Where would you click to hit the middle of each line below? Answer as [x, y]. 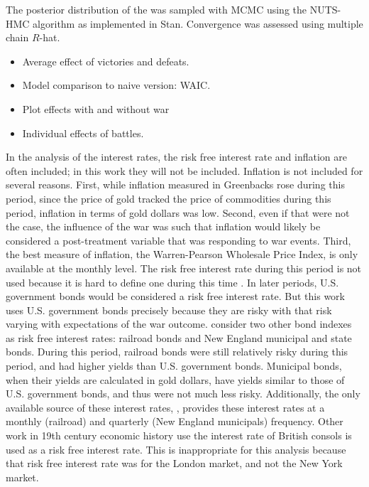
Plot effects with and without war [96, 108]
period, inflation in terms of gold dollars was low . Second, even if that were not [178, 212]
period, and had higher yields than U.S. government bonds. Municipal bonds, [174, 366]
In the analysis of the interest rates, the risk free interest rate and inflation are [176, 157]
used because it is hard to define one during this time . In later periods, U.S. [172, 282]
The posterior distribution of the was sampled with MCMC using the [156, 9]
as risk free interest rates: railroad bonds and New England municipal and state [179, 337]
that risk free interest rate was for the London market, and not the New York [174, 463]
